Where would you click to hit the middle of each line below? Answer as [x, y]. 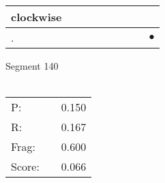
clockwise [36, 17]
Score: [25, 167]
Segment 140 [32, 66]
